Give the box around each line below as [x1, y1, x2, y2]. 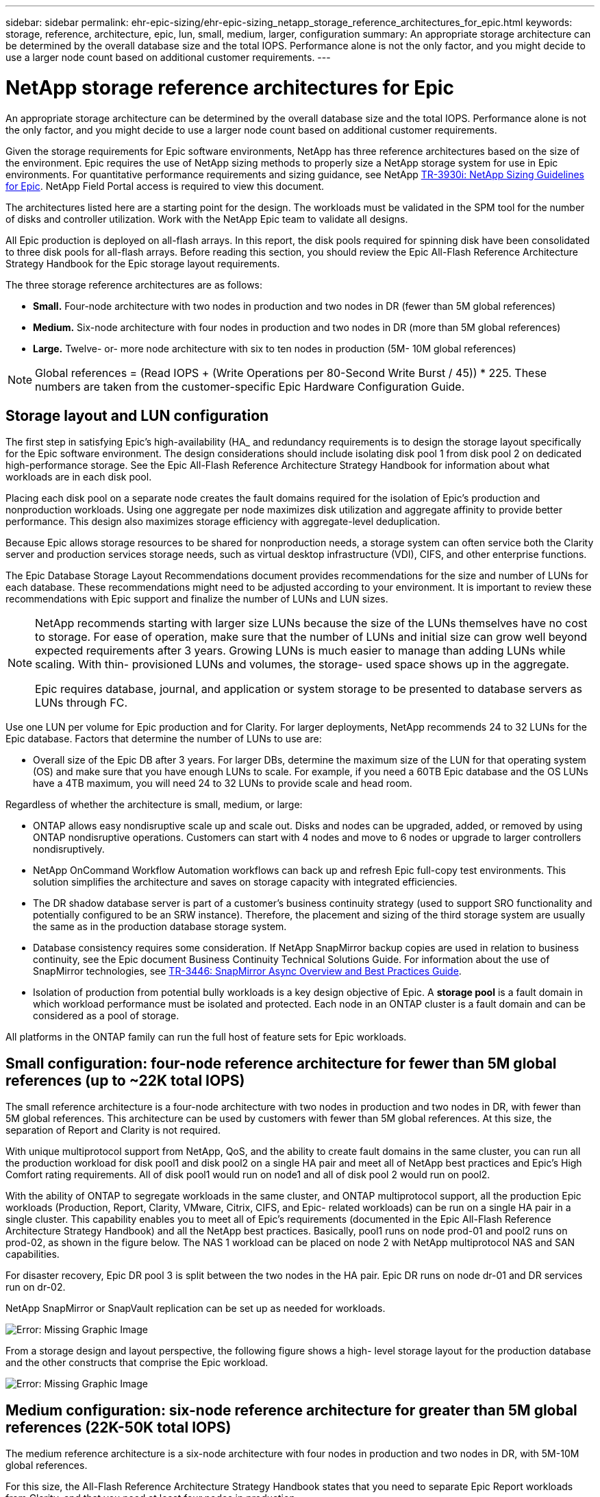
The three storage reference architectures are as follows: [5, 278, 263, 291]
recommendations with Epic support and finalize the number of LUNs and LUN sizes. [5, 593, 388, 605]
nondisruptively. [33, 843, 105, 855]
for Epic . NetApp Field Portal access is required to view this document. [5, 180, 325, 192]
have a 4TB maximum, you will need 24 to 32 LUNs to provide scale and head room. [33, 777, 412, 790]
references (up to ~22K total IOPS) [5, 1071, 245, 1089]
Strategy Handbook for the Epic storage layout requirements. [5, 257, 280, 269]
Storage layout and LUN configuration [5, 406, 269, 424]
